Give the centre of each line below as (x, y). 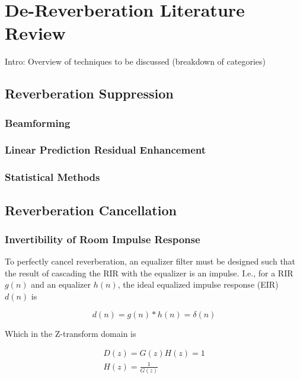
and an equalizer (61, 284)
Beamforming (38, 122)
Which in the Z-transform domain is (71, 333)
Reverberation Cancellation (91, 210)
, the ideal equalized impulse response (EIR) (198, 284)
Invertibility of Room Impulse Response (103, 239)
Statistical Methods (52, 177)
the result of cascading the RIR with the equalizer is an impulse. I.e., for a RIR (149, 273)
